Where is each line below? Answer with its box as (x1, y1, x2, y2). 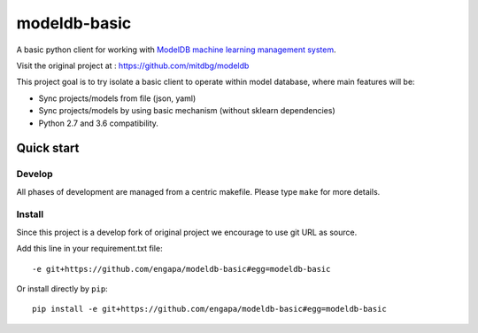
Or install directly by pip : (16, 283, 108, 294)
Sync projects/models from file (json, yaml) (38, 93, 197, 104)
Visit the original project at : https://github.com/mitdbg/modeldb (16, 60, 250, 71)
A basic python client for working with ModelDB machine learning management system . (16, 44, 336, 55)
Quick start (16, 141, 80, 156)
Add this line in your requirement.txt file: (16, 244, 163, 254)
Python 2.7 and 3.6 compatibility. (38, 118, 159, 128)
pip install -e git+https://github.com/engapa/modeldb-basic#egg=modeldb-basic (32, 304, 387, 314)
